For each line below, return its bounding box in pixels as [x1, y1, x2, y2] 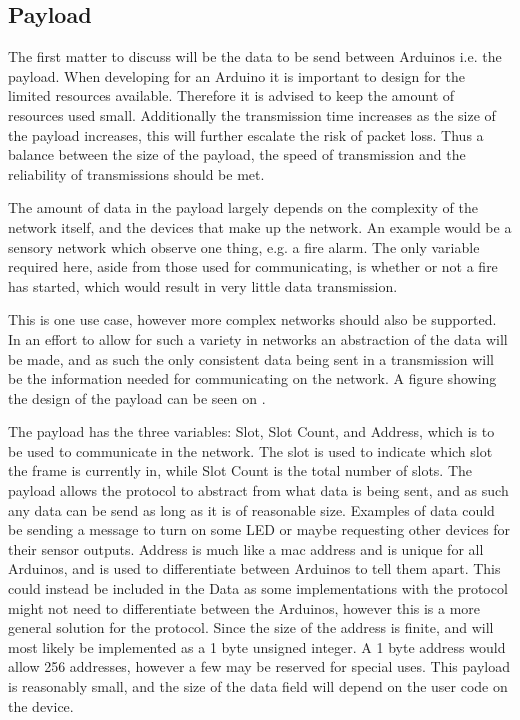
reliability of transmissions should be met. [8, 163, 265, 184]
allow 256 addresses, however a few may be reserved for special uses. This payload [8, 656, 511, 677]
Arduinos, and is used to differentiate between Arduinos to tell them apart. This [8, 558, 501, 579]
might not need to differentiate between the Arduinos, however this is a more [8, 597, 481, 618]
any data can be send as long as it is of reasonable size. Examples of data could [8, 499, 495, 520]
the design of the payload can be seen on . [8, 387, 266, 408]
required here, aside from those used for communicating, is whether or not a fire [8, 256, 498, 277]
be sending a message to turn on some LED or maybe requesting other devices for [8, 519, 511, 540]
